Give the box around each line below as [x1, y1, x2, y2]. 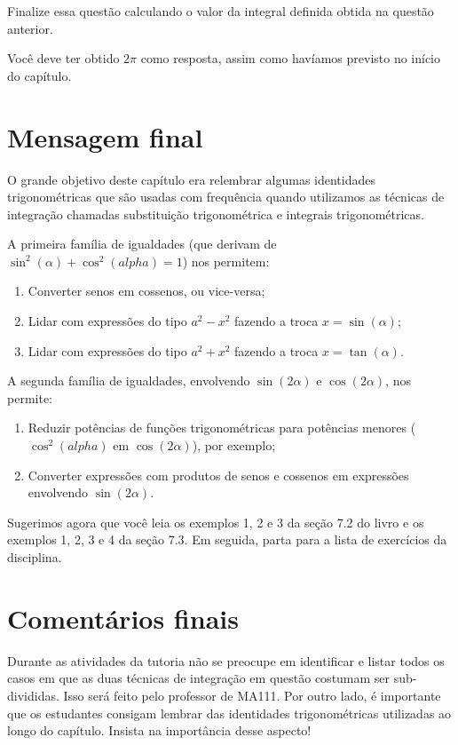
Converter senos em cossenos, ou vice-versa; [28, 281, 265, 300]
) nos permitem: [182, 251, 270, 270]
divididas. [7, 686, 59, 704]
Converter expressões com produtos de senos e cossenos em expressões [28, 465, 409, 484]
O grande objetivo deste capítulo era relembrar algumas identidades [7, 170, 375, 188]
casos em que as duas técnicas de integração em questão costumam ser [7, 669, 391, 687]
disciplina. [7, 548, 62, 566]
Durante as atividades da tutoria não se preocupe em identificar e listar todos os [7, 651, 445, 670]
